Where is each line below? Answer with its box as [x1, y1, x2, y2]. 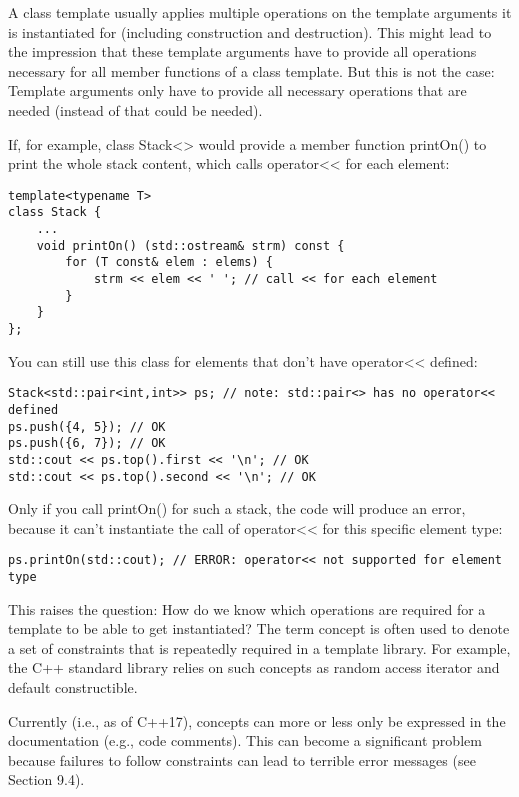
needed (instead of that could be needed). [8, 99, 263, 120]
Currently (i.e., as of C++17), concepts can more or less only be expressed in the [8, 710, 506, 731]
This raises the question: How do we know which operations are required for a [8, 598, 486, 619]
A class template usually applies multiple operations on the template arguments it [8, 2, 512, 22]
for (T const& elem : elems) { [65, 255, 273, 270]
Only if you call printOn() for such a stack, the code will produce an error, [8, 498, 466, 519]
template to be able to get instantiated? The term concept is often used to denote [8, 618, 510, 639]
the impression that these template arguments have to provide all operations [8, 41, 477, 62]
